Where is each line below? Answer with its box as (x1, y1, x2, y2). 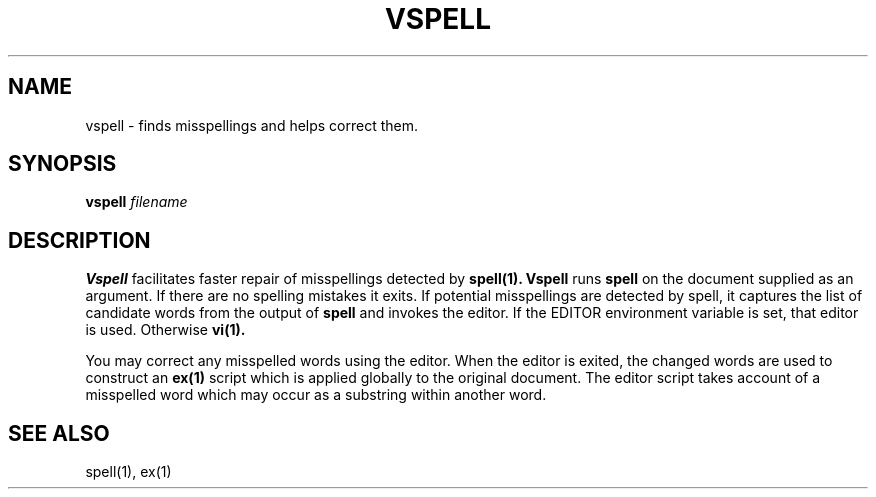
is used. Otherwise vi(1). (85, 321, 246, 339)
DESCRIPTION (8, 227, 151, 253)
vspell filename (85, 193, 188, 211)
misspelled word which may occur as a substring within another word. (85, 386, 547, 404)
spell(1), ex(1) (85, 463, 172, 481)
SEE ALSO (8, 420, 110, 446)
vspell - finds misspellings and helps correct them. (85, 116, 419, 134)
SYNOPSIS (8, 151, 117, 177)
